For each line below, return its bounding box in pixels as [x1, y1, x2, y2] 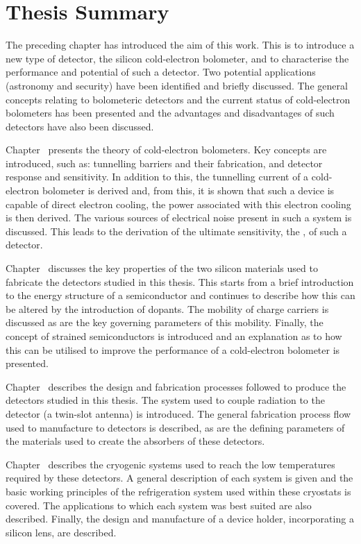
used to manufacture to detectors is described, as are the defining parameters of [6, 420, 345, 434]
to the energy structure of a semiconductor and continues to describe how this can [6, 288, 355, 303]
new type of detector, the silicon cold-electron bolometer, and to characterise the [6, 51, 349, 65]
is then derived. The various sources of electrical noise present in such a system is [6, 210, 352, 225]
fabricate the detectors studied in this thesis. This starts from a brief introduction [6, 274, 354, 289]
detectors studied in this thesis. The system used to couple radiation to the [6, 393, 325, 407]
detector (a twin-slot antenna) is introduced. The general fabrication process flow [6, 406, 351, 420]
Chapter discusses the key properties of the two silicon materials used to [6, 261, 318, 275]
